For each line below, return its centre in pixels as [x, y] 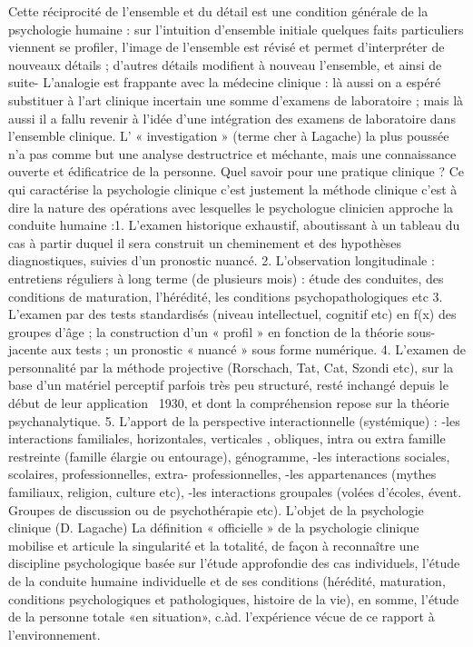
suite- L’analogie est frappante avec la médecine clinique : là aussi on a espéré [225, 82]
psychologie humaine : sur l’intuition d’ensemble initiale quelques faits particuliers [236, 29]
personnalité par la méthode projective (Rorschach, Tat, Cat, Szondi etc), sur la [231, 367]
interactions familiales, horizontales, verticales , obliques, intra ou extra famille [227, 438]
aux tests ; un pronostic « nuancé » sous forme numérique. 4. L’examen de [258, 349]
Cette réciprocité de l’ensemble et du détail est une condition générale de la [218, 11]
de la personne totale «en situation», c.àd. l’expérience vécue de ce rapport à [222, 617]
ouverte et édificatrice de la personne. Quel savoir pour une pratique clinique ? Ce [236, 171]
